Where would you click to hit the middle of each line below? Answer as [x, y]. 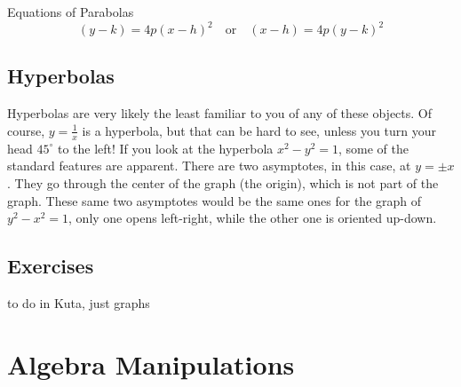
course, [26, 130]
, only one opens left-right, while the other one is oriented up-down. [253, 218]
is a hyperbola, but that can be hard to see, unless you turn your [259, 130]
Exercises [51, 266]
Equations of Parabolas [71, 12]
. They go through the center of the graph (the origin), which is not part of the [223, 182]
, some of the [374, 148]
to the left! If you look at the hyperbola [165, 148]
